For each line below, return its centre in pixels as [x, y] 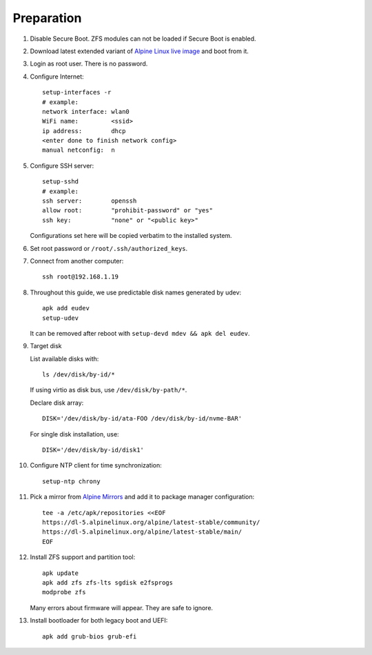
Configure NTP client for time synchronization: [96, 465]
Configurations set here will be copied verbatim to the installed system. [131, 236]
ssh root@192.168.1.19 [81, 277]
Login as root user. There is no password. [89, 64]
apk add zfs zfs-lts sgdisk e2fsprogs [108, 582]
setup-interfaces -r [77, 92]
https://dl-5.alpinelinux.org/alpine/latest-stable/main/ [142, 532]
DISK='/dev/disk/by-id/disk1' [93, 450]
